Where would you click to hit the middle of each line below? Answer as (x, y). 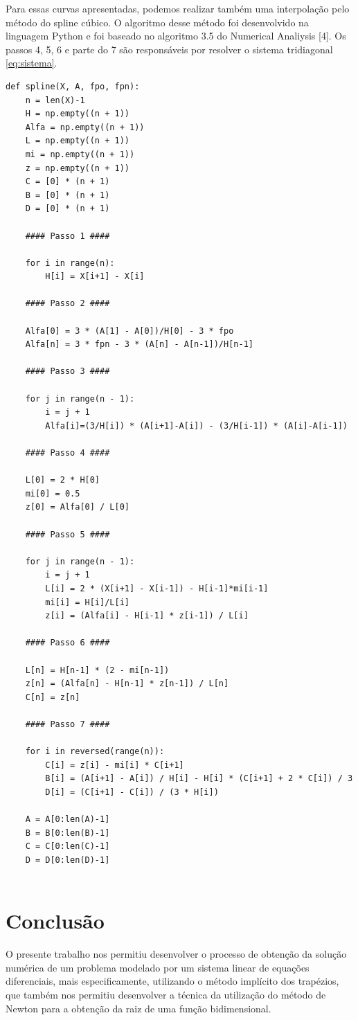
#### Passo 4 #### (68, 453)
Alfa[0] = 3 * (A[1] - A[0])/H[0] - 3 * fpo (129, 331)
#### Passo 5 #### (68, 534)
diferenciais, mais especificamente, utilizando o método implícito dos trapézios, (172, 981)
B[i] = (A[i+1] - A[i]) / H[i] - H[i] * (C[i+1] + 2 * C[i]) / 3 (199, 779)
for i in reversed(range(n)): (95, 752)
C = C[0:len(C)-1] (68, 847)
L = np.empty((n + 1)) (77, 141)
